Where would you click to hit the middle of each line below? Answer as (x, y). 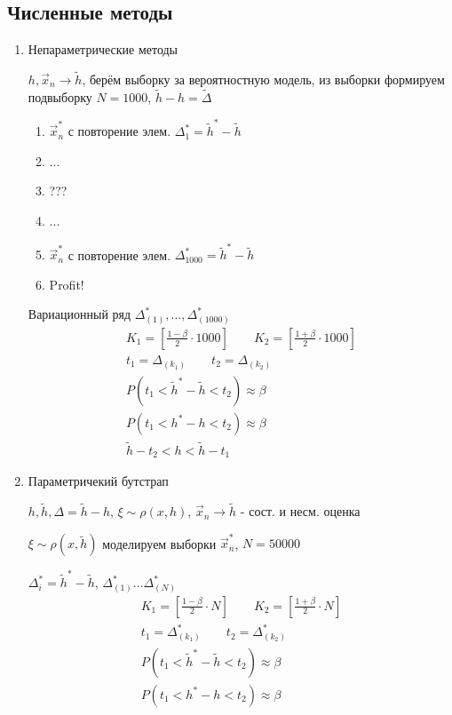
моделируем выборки (159, 543)
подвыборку (60, 96)
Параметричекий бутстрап (98, 481)
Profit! (67, 284)
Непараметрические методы (103, 49)
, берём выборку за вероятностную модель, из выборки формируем (263, 79)
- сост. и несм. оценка (300, 511)
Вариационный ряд (79, 314)
